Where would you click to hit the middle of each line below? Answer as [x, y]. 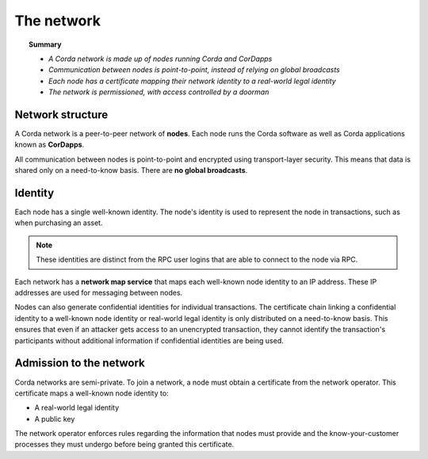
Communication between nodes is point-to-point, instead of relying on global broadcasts [194, 70]
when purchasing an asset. [59, 223]
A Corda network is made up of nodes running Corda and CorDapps [160, 59]
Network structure [61, 115]
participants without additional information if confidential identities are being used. [149, 340]
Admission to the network [80, 363]
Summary [45, 44]
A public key [55, 419]
